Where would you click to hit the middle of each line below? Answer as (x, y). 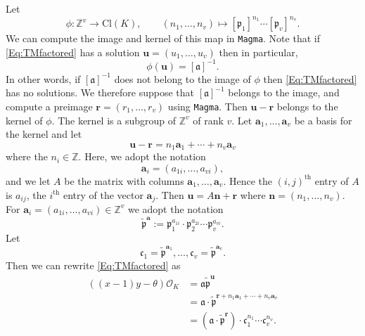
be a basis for (323, 120)
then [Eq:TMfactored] (310, 78)
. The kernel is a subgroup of (114, 120)
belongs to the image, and (284, 92)
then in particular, (258, 52)
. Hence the (248, 180)
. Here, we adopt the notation (142, 156)
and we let (28, 180)
